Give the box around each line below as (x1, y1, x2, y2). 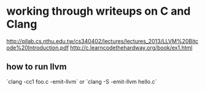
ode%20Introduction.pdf (6, 44, 69, 51)
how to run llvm (6, 62, 67, 72)
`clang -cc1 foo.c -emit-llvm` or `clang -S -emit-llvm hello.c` (6, 78, 157, 85)
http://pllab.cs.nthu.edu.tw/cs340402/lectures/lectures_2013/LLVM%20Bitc (6, 37, 199, 45)
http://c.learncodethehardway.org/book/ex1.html (70, 44, 193, 51)
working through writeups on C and (6, 4, 191, 18)
